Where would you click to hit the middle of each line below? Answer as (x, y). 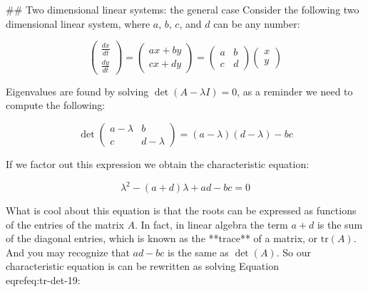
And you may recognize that (68, 252)
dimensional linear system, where (78, 23)
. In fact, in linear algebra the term (211, 224)
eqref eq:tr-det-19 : (43, 280)
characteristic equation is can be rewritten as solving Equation (142, 266)
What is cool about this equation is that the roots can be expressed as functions (181, 210)
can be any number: (257, 23)
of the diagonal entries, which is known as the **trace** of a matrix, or (162, 238)
